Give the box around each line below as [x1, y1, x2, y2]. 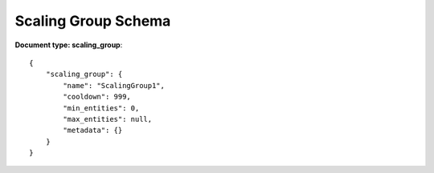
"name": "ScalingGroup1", [63, 81, 165, 90]
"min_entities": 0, [63, 103, 140, 112]
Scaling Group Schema [14, 12, 171, 30]
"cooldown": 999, [63, 92, 132, 102]
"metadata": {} [63, 126, 123, 135]
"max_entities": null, [63, 115, 153, 123]
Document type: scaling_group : [14, 40, 123, 50]
